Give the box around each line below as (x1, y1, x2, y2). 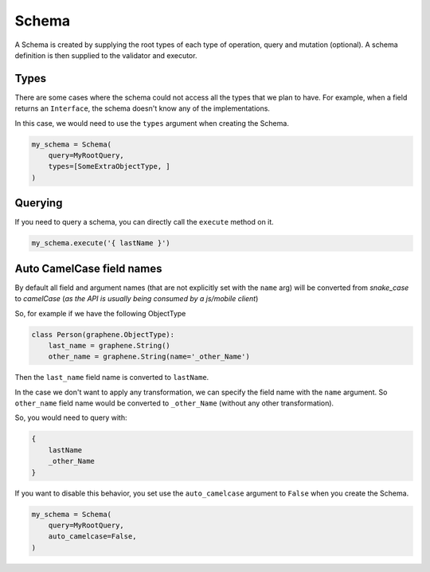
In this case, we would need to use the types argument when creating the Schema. (14, 118, 290, 127)
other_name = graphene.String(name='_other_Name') (48, 352, 250, 362)
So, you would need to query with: (14, 413, 127, 422)
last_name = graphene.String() (48, 341, 170, 350)
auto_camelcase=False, (48, 532, 137, 541)
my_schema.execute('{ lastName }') (31, 239, 170, 248)
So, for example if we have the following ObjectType (14, 308, 186, 318)
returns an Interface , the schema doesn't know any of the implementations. (14, 104, 271, 113)
